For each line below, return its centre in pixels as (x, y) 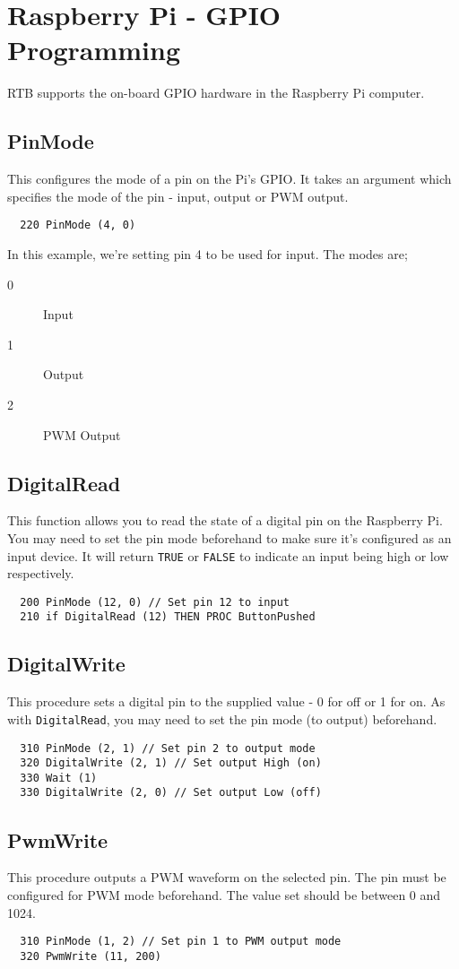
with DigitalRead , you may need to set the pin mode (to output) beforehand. (222, 718)
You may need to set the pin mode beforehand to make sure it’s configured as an (229, 537)
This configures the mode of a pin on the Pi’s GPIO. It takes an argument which (229, 179)
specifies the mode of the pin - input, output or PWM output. (178, 196)
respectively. (41, 573)
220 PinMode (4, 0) (78, 225)
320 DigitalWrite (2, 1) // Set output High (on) (171, 763)
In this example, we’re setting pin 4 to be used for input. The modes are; (208, 253)
